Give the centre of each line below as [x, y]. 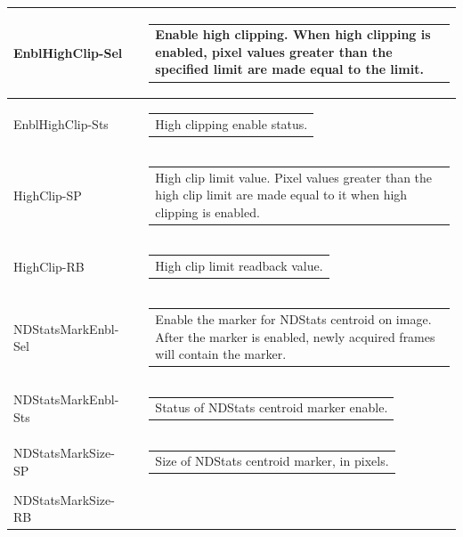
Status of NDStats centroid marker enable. [272, 407]
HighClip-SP [48, 195]
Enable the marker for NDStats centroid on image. [293, 319]
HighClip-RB [49, 266]
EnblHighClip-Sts [61, 124]
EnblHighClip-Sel [68, 52]
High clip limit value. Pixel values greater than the [294, 177]
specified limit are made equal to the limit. [289, 69]
